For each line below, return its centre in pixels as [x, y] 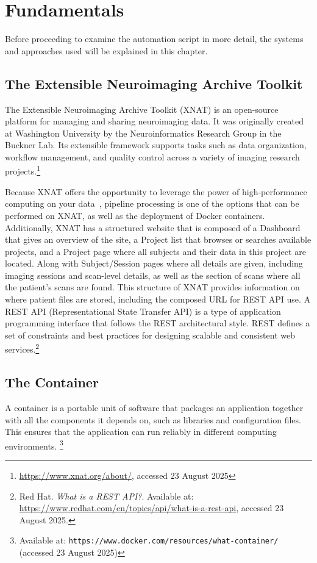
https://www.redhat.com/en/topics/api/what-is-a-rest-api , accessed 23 [151, 508]
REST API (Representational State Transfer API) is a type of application [143, 311]
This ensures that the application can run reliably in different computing [141, 432]
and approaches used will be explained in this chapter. [106, 50]
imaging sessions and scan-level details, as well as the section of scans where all [153, 275]
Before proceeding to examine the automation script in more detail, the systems [154, 39]
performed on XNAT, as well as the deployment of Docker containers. [135, 215]
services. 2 [22, 348]
